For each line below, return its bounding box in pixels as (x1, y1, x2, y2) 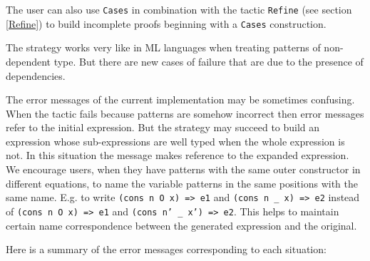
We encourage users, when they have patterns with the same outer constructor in (6, 162, 361, 177)
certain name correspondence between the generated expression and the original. (6, 217, 357, 232)
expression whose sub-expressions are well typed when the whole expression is (6, 133, 345, 148)
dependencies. (6, 68, 66, 83)
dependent (6, 53, 51, 68)
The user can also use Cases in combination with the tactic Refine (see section (6, 2, 352, 16)
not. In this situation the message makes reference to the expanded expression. (6, 148, 349, 163)
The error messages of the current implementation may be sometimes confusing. (6, 92, 355, 107)
